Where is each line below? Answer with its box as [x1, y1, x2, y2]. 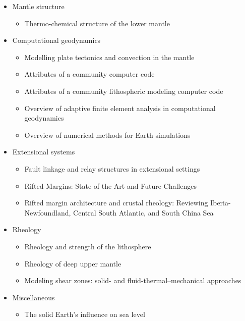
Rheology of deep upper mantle [24, 258, 121, 269]
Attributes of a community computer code [24, 69, 155, 79]
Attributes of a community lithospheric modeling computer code [24, 85, 223, 96]
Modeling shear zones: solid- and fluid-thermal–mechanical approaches [24, 275, 241, 286]
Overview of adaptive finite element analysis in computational [24, 102, 216, 113]
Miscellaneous [12, 292, 55, 302]
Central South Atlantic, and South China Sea [73, 207, 214, 218]
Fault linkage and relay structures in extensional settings [24, 163, 200, 174]
